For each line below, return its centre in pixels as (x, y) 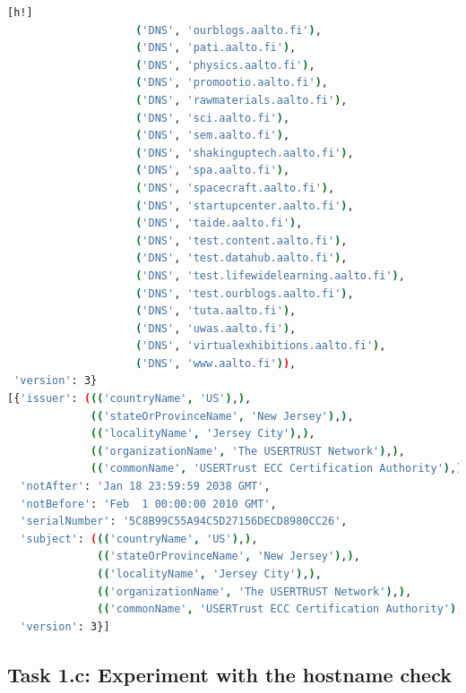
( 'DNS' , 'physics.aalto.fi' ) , (225, 65)
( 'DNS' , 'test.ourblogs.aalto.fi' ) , (245, 293)
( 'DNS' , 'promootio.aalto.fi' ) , (232, 83)
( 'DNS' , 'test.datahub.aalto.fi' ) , (242, 258)
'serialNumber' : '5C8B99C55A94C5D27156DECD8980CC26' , (184, 522)
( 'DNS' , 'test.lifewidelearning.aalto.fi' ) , (270, 275)
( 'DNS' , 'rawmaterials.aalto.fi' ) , (242, 100)
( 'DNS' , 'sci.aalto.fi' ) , (213, 118)
